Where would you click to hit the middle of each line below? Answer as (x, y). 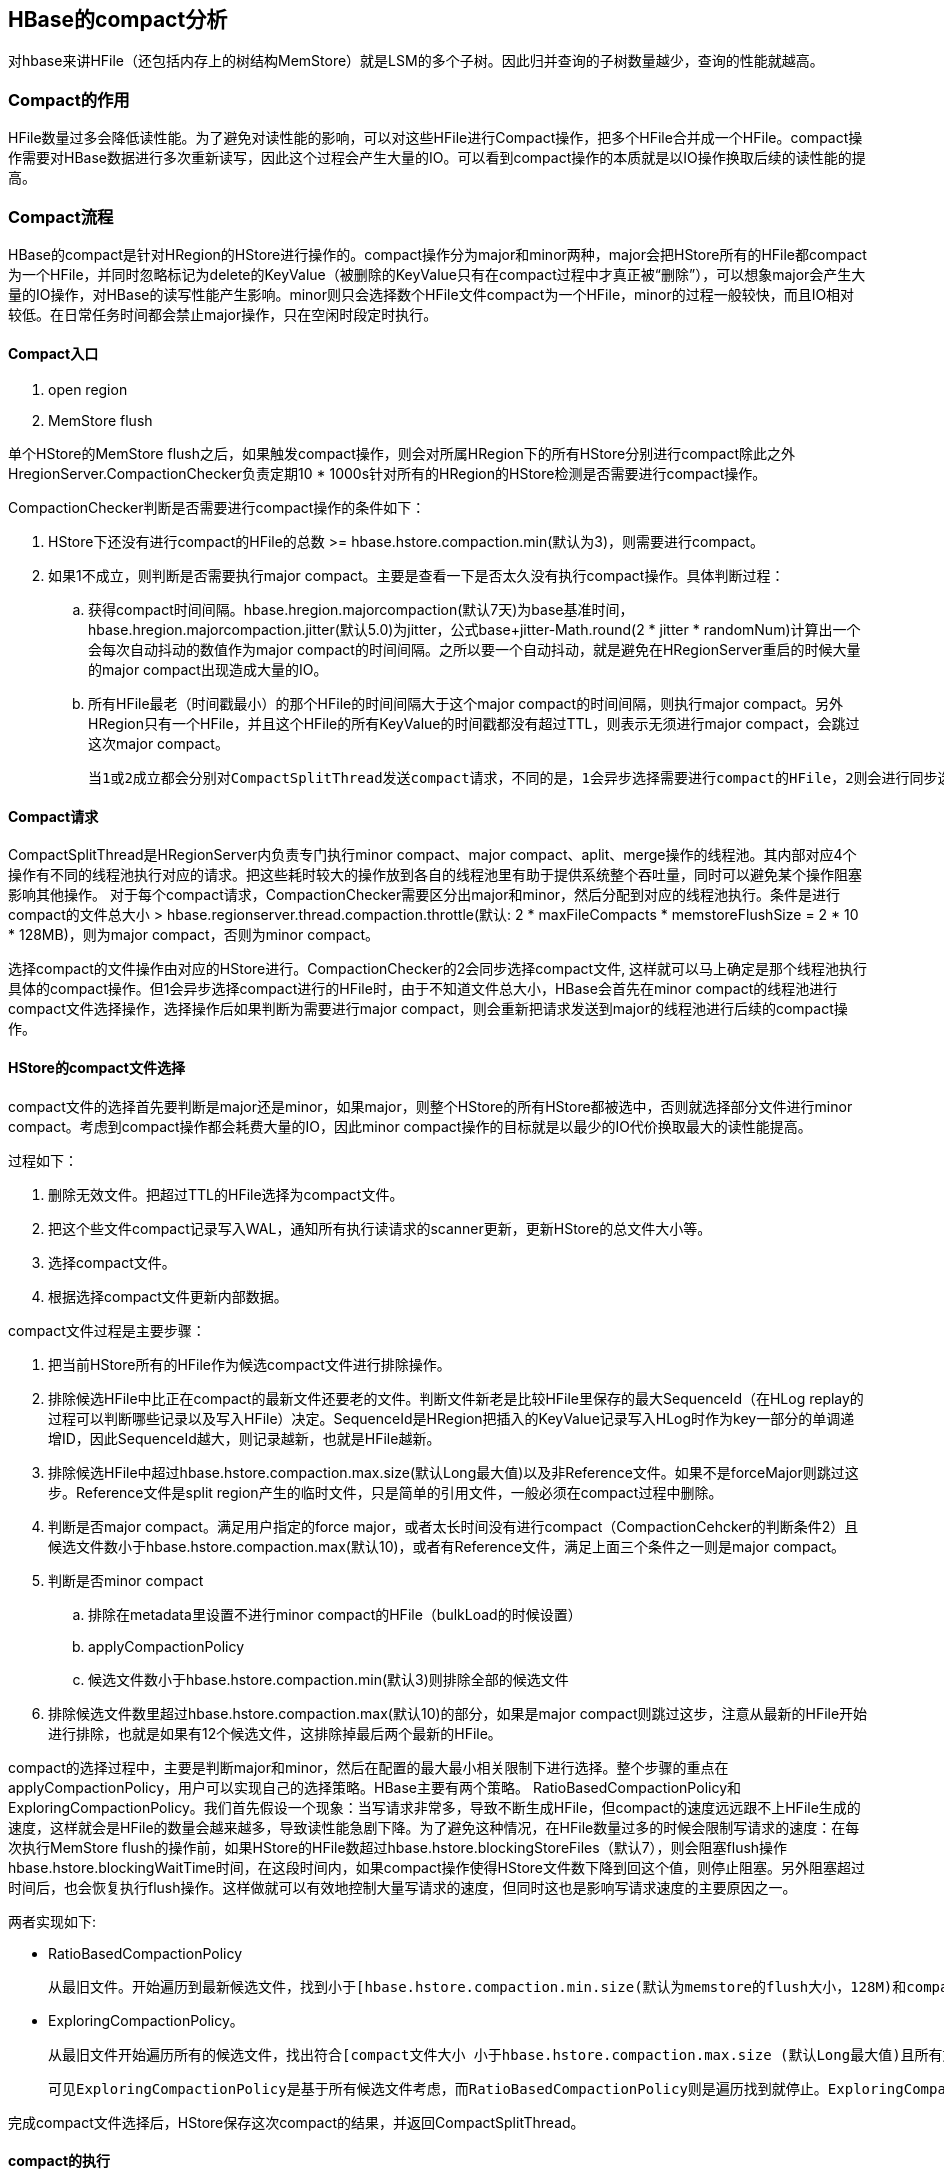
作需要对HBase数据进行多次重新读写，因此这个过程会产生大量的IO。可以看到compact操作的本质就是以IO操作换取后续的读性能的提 (437, 158)
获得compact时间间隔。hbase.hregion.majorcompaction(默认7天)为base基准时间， (361, 610)
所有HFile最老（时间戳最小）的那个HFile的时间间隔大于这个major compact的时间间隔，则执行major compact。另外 (466, 704)
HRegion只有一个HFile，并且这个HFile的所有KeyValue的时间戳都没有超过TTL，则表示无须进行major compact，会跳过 (474, 724)
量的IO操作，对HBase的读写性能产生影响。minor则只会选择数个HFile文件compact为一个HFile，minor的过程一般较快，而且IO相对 (431, 294)
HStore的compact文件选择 (96, 1067)
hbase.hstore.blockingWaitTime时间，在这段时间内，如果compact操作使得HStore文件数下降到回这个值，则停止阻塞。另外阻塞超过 (436, 1867)
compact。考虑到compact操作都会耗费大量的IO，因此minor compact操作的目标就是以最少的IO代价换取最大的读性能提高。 (410, 1126)
